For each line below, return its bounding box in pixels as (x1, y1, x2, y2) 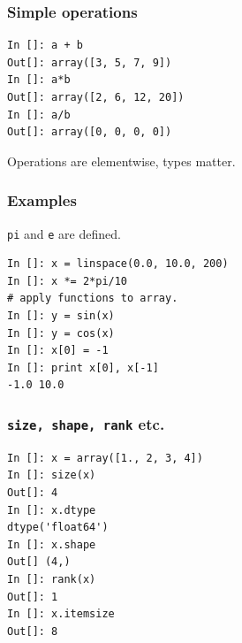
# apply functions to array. (7, 292, 178, 305)
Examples (7, 189, 77, 211)
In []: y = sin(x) (7, 310, 115, 323)
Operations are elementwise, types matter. (7, 151, 236, 170)
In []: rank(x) (7, 572, 96, 586)
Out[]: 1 (7, 590, 58, 603)
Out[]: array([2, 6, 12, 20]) (7, 91, 185, 103)
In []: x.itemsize (7, 608, 115, 621)
